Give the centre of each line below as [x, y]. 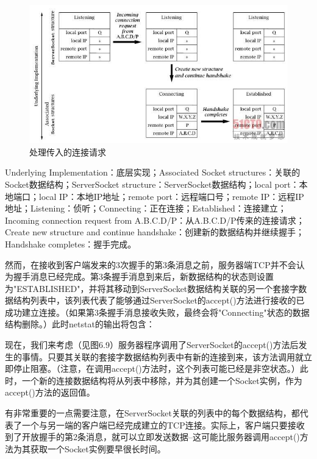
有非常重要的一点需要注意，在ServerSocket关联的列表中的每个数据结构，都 [152, 413]
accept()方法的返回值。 [50, 392]
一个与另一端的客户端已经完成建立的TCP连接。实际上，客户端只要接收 [163, 425]
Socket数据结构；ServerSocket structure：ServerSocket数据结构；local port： [152, 184]
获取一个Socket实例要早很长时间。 [98, 448]
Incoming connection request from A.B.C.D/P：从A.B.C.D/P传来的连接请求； [155, 220]
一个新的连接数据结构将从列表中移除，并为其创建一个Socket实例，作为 [162, 380]
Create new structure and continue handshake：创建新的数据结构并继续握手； [155, 232]
